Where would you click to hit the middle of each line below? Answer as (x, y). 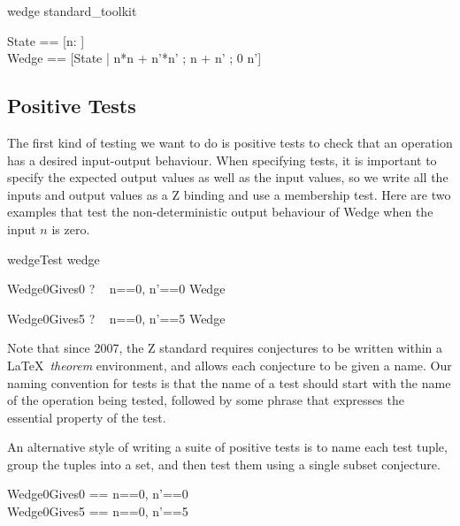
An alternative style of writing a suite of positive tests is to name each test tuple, (227, 447)
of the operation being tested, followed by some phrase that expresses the (206, 400)
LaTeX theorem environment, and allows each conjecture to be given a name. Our (230, 365)
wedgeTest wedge (54, 259)
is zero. (71, 229)
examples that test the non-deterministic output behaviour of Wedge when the (220, 212)
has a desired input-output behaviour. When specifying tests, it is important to (222, 160)
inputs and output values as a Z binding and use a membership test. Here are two (229, 194)
